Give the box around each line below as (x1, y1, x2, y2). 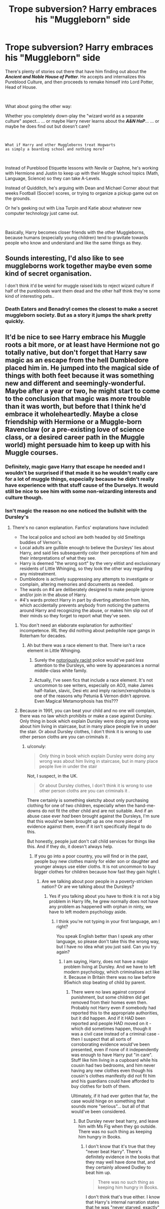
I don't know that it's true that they (85, 1143, 156, 1149)
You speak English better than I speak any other (56, 933, 154, 939)
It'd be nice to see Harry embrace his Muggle (5, 333, 146, 341)
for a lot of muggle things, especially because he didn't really (5, 475, 155, 482)
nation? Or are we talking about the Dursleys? (41, 884, 134, 889)
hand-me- (134, 803, 156, 809)
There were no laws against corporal (71, 989, 146, 995)
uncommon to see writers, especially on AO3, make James (34, 682, 154, 688)
